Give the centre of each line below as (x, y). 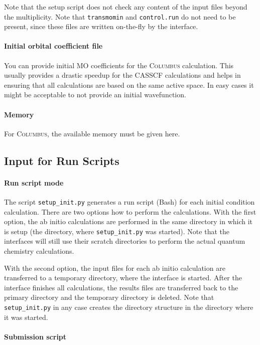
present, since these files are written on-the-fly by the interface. (101, 26)
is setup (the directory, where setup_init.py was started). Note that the (117, 231)
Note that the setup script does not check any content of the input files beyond (126, 7)
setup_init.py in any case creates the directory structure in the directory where (129, 307)
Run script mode (34, 182)
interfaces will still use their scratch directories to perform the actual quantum (125, 241)
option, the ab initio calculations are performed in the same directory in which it (128, 221)
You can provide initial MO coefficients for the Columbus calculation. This (119, 65)
